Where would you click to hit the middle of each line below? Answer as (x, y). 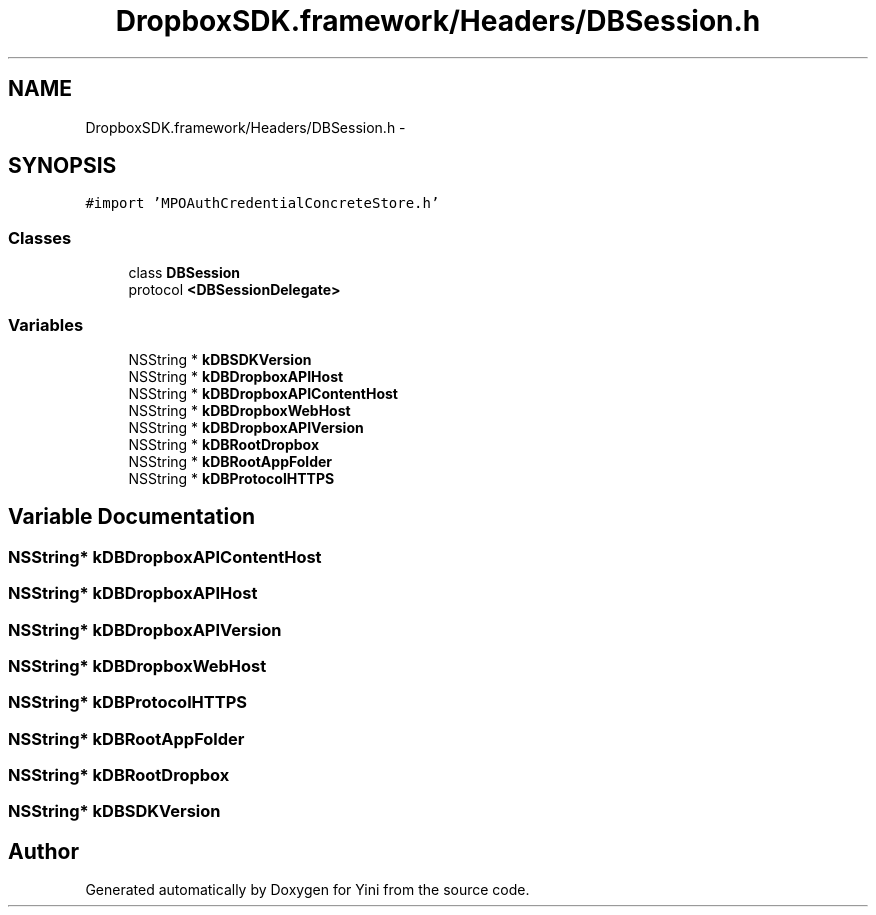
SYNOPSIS (62, 166)
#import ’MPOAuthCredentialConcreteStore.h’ (262, 203)
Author (43, 851)
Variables (46, 324)
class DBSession (184, 273)
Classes (40, 237)
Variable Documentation (132, 517)
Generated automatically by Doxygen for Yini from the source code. (307, 890)
